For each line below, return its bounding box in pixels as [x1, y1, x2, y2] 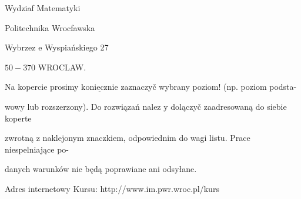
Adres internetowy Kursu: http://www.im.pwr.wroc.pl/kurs [5, 182, 219, 194]
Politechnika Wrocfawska [5, 21, 95, 33]
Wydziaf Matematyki [5, 2, 81, 14]
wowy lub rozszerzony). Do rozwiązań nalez [5, 100, 161, 112]
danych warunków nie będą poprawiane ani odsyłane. [5, 163, 197, 175]
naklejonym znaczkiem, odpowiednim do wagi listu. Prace [42, 131, 250, 144]
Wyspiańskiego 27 [45, 41, 109, 53]
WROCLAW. [38, 60, 86, 73]
